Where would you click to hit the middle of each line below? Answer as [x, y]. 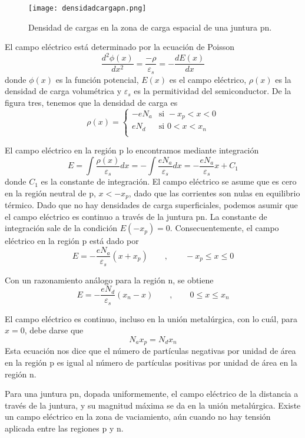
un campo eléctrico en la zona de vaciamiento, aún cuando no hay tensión [138, 417]
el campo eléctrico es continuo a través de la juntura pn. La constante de [136, 216]
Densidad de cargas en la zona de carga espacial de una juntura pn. [150, 27]
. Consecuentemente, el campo [224, 228]
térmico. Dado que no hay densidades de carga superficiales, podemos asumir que [151, 205]
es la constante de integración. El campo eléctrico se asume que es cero [169, 181]
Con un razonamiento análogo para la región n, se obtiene [109, 280]
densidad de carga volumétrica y [63, 91]
